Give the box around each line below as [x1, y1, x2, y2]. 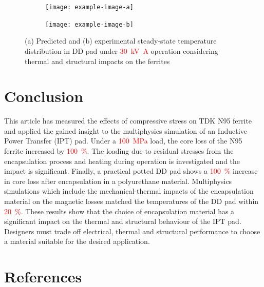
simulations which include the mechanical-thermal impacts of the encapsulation [4, 186, 254, 196]
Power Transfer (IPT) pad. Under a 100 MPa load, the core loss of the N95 [4, 135, 242, 146]
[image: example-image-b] [45, 20, 134, 28]
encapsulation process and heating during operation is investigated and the [4, 155, 240, 166]
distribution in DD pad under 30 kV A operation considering [25, 45, 218, 56]
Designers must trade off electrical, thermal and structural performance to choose [4, 225, 260, 236]
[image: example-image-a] [45, 4, 134, 11]
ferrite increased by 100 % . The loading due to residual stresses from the [4, 146, 234, 156]
